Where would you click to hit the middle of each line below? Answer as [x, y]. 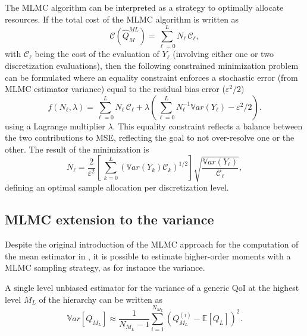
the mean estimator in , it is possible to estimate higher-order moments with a [148, 256]
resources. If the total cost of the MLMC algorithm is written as [122, 19]
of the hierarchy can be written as [101, 299]
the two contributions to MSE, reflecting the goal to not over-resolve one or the [150, 137]
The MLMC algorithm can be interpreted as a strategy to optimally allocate [144, 7]
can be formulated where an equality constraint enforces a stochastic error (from [151, 77]
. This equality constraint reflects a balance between [208, 126]
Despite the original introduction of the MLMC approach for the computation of [152, 244]
